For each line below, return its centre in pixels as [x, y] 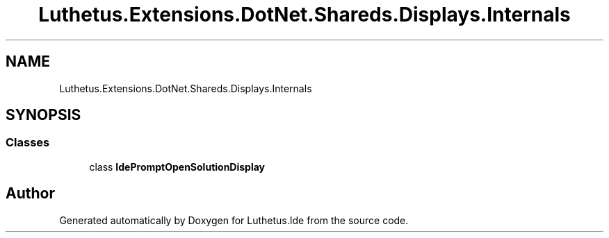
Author [30, 194]
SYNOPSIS [43, 115]
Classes [28, 143]
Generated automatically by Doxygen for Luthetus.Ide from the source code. [234, 220]
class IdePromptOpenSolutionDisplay [177, 167]
